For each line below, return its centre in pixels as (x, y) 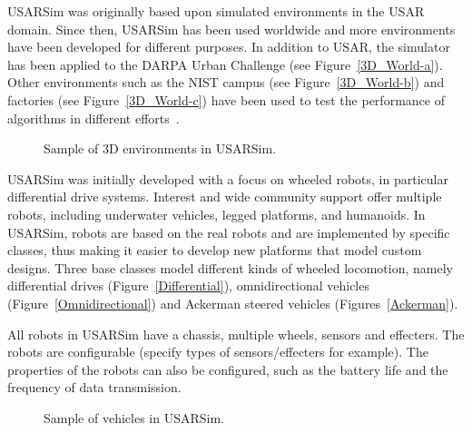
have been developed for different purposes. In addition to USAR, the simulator (229, 47)
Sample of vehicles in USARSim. (134, 417)
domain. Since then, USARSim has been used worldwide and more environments (231, 29)
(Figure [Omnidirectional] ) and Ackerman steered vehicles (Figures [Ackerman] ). (233, 303)
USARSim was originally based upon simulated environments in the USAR (216, 11)
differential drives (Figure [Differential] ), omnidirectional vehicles (188, 285)
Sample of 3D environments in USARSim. (160, 148)
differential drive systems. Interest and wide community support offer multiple (225, 197)
